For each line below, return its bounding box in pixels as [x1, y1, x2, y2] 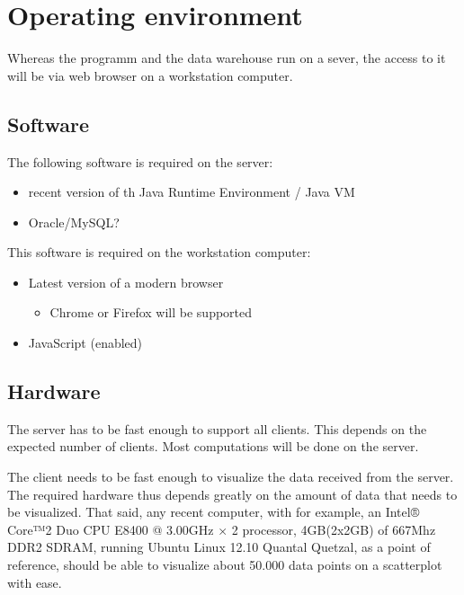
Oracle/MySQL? [28, 212, 120, 231]
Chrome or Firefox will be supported [49, 303, 253, 322]
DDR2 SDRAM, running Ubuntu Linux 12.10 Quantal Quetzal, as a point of [7, 537, 431, 556]
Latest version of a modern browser [28, 272, 224, 291]
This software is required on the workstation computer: [7, 243, 311, 262]
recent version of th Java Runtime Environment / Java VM [28, 182, 355, 201]
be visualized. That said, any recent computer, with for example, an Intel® [7, 502, 420, 521]
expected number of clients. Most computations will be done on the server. [7, 437, 419, 456]
